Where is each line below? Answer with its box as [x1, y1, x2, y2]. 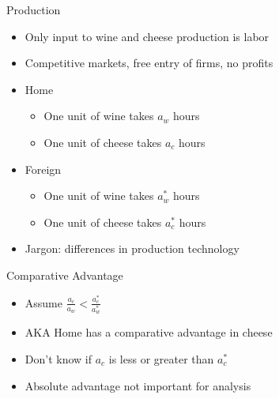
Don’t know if [25, 350, 92, 367]
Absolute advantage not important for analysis [25, 377, 251, 393]
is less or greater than [108, 350, 214, 367]
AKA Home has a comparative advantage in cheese [25, 324, 273, 341]
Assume [25, 294, 62, 311]
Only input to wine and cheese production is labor [25, 28, 270, 44]
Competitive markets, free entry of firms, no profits [25, 55, 273, 71]
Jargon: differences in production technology [25, 240, 239, 257]
